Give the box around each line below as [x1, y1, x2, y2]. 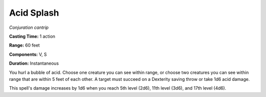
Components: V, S [9, 51, 47, 57]
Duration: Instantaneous [9, 60, 59, 66]
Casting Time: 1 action [9, 33, 56, 39]
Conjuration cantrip [9, 24, 49, 30]
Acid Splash [9, 7, 59, 18]
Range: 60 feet [9, 42, 40, 48]
